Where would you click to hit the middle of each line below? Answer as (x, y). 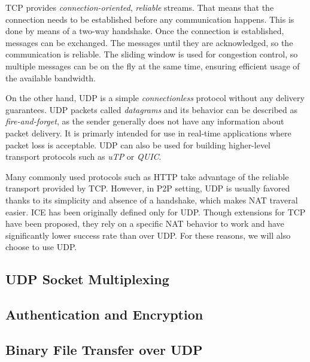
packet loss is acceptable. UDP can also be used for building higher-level (138, 145)
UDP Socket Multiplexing (87, 279)
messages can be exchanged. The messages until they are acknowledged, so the (149, 42)
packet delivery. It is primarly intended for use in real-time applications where (148, 133)
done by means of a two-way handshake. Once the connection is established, (145, 31)
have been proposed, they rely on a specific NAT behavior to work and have (145, 223)
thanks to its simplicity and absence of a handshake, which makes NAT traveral (152, 200)
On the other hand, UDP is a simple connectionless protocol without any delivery (155, 98)
